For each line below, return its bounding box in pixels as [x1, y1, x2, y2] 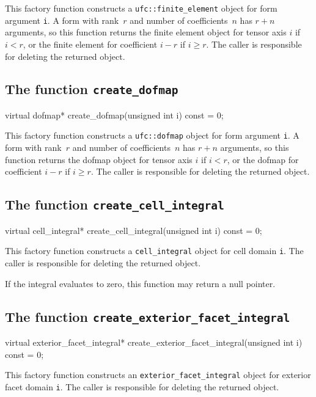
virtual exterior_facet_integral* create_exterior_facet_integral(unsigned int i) [5, 335, 303, 348]
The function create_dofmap [5, 79, 178, 98]
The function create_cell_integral [5, 195, 224, 214]
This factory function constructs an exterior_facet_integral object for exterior [5, 368, 311, 381]
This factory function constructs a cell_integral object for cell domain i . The [5, 244, 304, 257]
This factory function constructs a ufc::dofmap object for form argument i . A [5, 129, 299, 142]
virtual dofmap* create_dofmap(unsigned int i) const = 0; [5, 108, 224, 121]
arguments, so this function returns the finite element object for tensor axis [5, 26, 287, 38]
